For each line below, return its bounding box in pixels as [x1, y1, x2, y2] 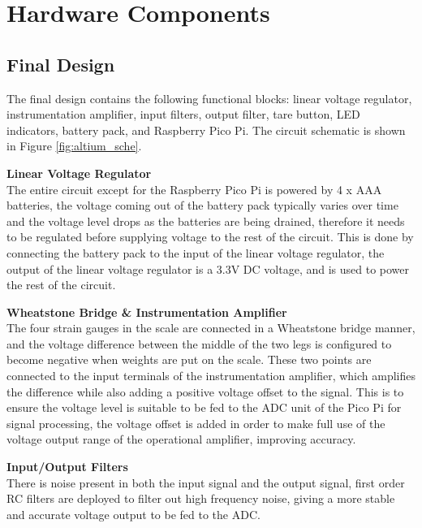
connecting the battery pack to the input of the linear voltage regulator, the [6, 244, 385, 261]
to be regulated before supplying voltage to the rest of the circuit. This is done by [6, 228, 414, 245]
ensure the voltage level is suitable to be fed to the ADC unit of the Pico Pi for [6, 399, 402, 416]
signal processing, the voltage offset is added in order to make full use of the [6, 414, 385, 431]
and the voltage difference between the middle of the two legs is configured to [6, 335, 392, 352]
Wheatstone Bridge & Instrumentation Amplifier [6, 303, 287, 320]
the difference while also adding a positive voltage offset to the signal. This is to [6, 383, 404, 400]
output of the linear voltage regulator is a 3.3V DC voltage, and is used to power [6, 260, 410, 277]
